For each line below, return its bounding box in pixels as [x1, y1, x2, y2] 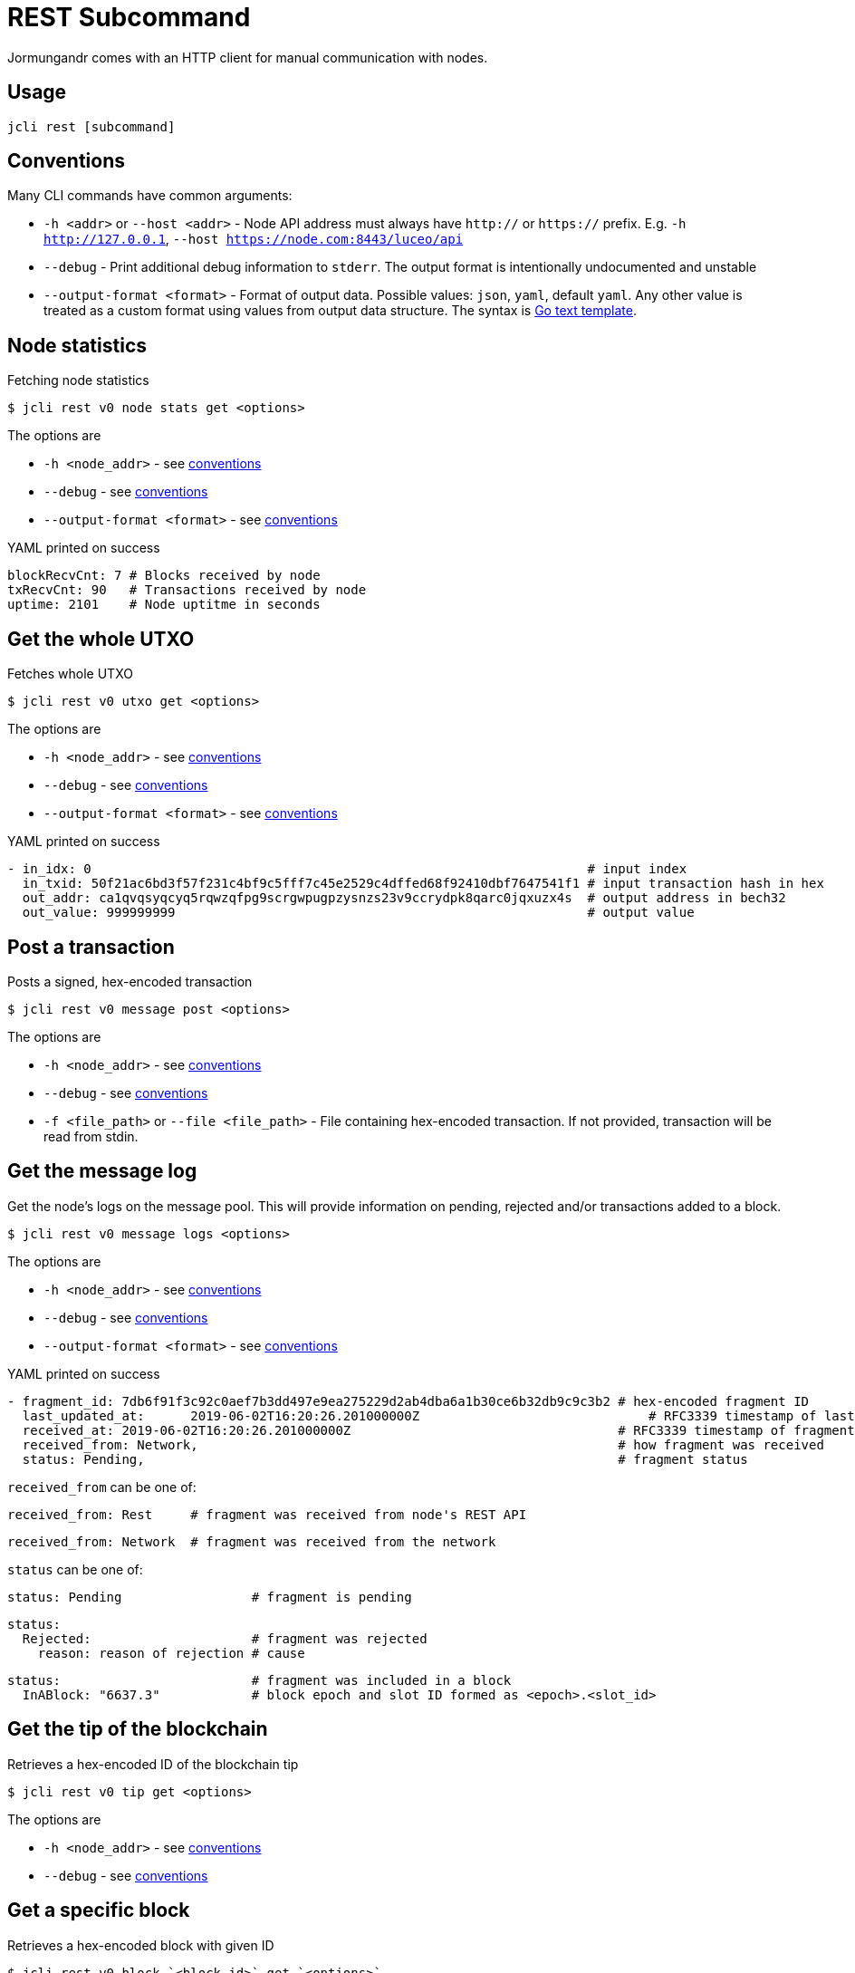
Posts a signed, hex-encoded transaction [7, 973, 253, 989]
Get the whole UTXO [7, 627, 195, 650]
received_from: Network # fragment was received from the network [7, 1534, 496, 1549]
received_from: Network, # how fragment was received [22, 1437, 824, 1452]
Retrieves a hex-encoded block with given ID [7, 1937, 274, 1953]
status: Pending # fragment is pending [7, 1589, 412, 1604]
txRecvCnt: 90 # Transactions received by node [7, 582, 367, 598]
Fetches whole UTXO [7, 666, 133, 682]
